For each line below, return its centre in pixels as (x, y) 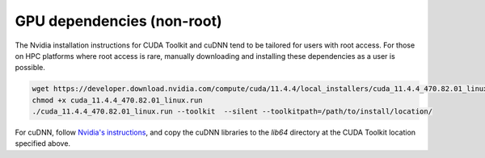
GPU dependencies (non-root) (118, 21)
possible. (30, 68)
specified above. (43, 143)
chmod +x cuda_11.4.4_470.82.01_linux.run (117, 100)
